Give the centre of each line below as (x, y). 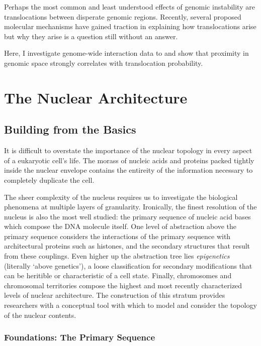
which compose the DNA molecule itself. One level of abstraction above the (120, 226)
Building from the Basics (70, 129)
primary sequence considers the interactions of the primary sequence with (117, 236)
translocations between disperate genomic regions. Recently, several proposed (123, 16)
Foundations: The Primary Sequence (80, 337)
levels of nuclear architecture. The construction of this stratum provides (115, 295)
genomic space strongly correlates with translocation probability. (104, 63)
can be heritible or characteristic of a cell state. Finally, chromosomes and (118, 275)
